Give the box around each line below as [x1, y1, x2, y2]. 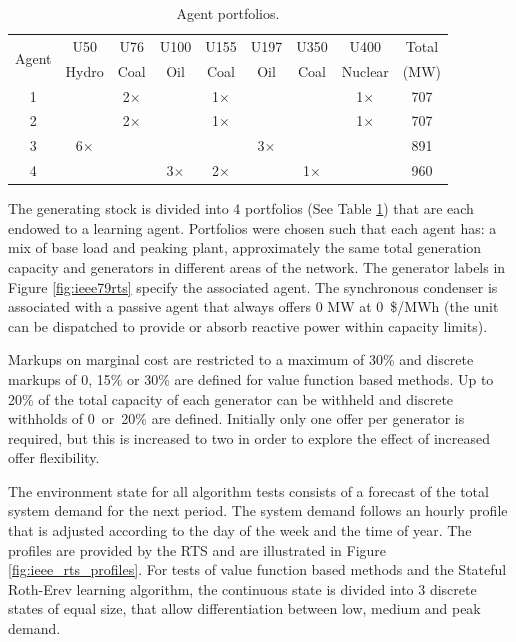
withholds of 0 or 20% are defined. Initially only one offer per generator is [8, 408, 465, 429]
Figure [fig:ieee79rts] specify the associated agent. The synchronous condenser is [8, 276, 498, 297]
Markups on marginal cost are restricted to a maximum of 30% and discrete [8, 349, 474, 370]
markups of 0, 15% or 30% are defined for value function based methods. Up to [8, 368, 494, 389]
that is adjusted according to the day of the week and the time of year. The [8, 520, 472, 541]
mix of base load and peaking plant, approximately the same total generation [8, 237, 482, 258]
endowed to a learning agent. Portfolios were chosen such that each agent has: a [8, 217, 497, 238]
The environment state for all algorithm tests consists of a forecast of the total [8, 480, 489, 501]
